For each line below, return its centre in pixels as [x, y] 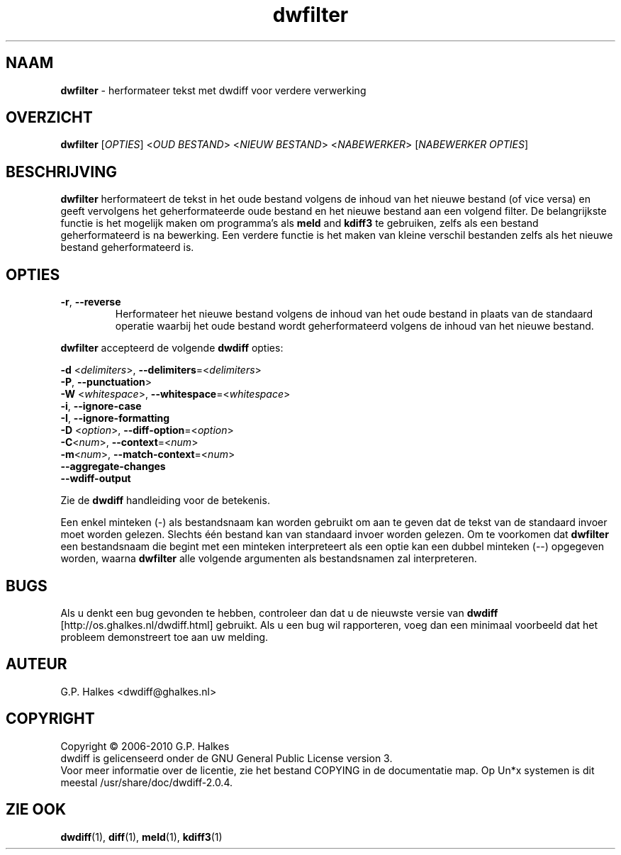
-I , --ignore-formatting [115, 418]
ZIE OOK [36, 810]
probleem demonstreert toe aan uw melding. [164, 637]
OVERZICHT [49, 118]
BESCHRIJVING [61, 172]
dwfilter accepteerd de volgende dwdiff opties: [172, 348]
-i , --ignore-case [101, 406]
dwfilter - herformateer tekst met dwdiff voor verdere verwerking [213, 90]
